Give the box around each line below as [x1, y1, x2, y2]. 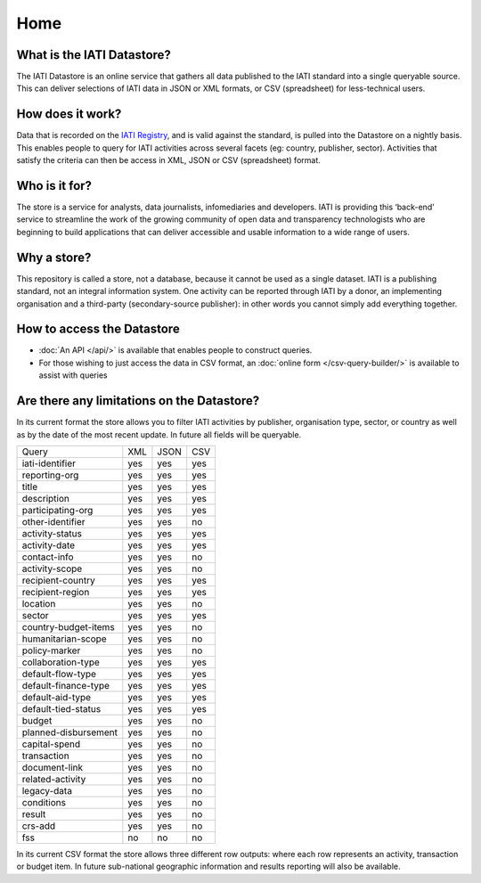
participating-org [21, 503, 94, 516]
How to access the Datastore [16, 322, 180, 337]
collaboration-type [21, 656, 100, 668]
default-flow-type [21, 667, 97, 680]
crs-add [21, 820, 56, 832]
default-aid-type [21, 691, 92, 703]
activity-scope [21, 562, 83, 575]
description [21, 492, 70, 504]
